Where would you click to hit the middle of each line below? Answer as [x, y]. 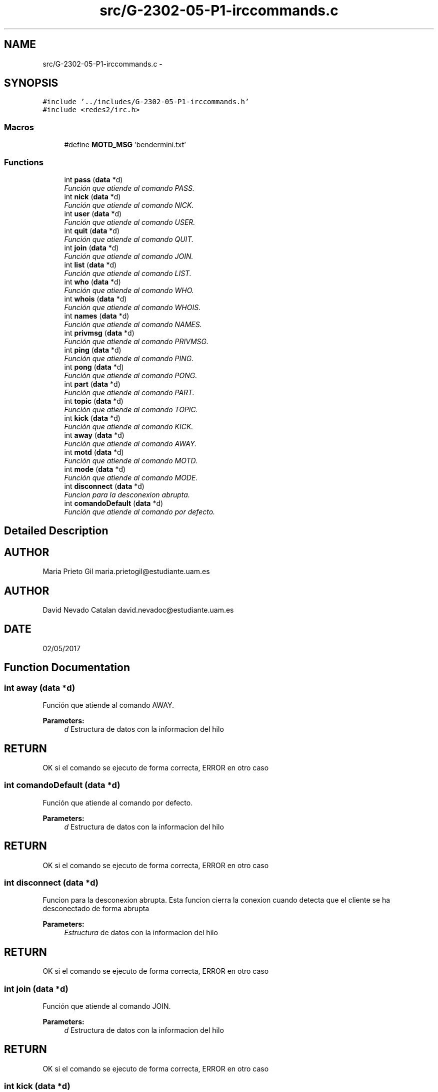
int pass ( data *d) [93, 179]
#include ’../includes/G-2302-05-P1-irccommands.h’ [146, 102]
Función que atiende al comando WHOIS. [132, 307]
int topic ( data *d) [94, 401]
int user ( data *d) [93, 213]
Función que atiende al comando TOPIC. [131, 409]
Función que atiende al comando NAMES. [133, 324]
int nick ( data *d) [92, 196]
